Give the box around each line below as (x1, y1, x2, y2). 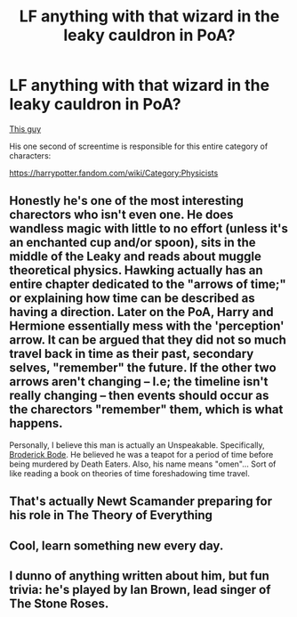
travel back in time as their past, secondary (9, 346, 254, 361)
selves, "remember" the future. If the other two (9, 361, 277, 376)
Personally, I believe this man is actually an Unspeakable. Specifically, (9, 439, 265, 451)
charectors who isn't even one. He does (9, 207, 234, 223)
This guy (9, 123, 42, 134)
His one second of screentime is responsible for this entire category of (9, 141, 269, 151)
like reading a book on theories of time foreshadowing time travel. (9, 467, 251, 478)
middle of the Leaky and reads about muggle (9, 249, 262, 264)
